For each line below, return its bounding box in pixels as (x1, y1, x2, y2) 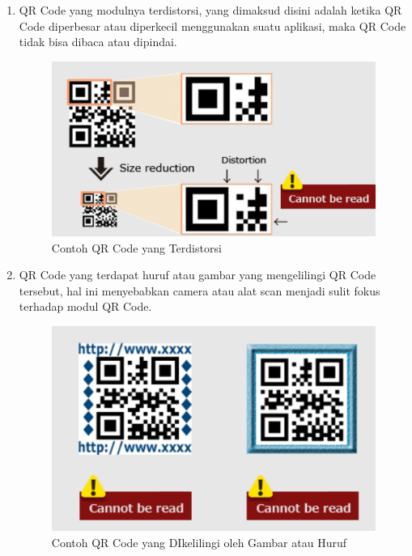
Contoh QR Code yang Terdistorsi (51, 239, 222, 256)
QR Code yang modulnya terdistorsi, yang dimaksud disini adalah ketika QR (19, 2, 402, 18)
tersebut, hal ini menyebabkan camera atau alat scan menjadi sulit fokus (19, 282, 380, 299)
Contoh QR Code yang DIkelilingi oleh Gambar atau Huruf (51, 533, 347, 550)
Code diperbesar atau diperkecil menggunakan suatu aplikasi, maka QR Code (19, 17, 406, 34)
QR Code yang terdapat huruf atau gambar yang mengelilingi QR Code (19, 266, 376, 283)
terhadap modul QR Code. (19, 298, 152, 315)
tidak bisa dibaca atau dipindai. (19, 33, 177, 50)
